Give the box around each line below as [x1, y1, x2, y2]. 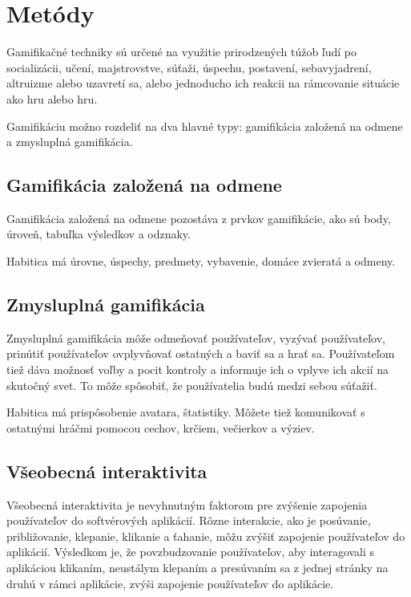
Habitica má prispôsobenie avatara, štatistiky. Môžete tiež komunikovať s [6, 404, 365, 420]
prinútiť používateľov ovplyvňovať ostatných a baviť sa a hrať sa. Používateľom [6, 345, 395, 362]
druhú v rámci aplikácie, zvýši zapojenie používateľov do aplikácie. [6, 575, 334, 591]
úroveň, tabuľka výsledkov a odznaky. [6, 225, 191, 242]
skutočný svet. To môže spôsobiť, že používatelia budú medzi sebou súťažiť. [6, 376, 377, 393]
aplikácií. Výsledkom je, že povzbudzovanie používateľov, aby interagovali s [6, 543, 375, 560]
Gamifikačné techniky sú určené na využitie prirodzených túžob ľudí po [6, 43, 357, 60]
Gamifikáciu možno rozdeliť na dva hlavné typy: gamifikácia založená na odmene [6, 117, 403, 134]
